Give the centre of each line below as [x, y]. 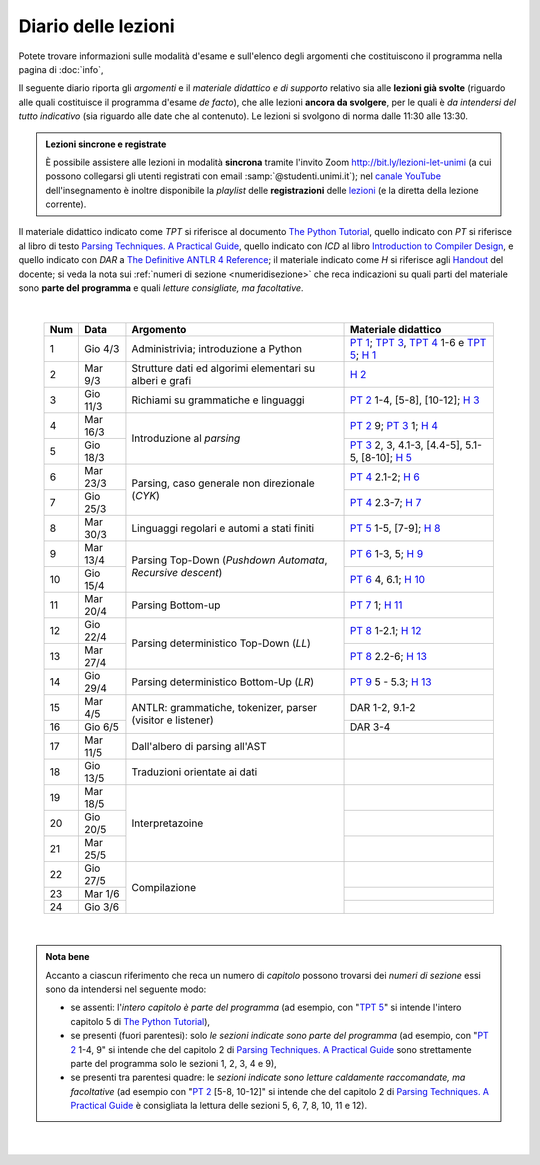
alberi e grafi [161, 380]
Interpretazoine [167, 823]
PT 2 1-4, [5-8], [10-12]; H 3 [414, 400]
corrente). [66, 204]
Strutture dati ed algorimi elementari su [223, 368]
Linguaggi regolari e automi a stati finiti [223, 528]
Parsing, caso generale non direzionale [223, 483]
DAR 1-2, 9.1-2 [382, 707]
